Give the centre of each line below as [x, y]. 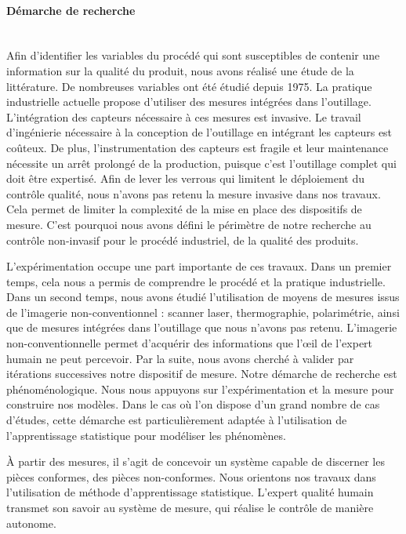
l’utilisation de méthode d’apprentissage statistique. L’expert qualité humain [190, 492]
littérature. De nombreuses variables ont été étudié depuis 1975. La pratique [189, 86]
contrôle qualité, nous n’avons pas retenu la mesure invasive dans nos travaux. [194, 193]
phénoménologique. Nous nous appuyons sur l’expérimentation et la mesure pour [200, 389]
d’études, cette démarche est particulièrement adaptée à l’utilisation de [177, 420]
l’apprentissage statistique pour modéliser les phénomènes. [146, 435]
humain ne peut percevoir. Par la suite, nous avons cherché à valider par [180, 358]
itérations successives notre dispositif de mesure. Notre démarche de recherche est [202, 374]
